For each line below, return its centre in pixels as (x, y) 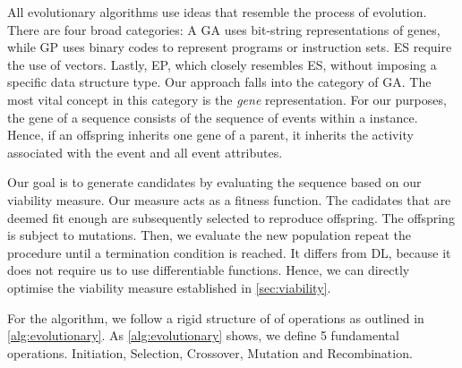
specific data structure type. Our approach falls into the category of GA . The (219, 82)
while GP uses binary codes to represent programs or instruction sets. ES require (230, 47)
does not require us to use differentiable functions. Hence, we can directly (209, 270)
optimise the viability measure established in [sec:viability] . (169, 287)
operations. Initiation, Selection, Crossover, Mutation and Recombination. (210, 352)
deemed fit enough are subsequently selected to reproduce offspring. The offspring (231, 217)
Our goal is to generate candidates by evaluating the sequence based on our (214, 182)
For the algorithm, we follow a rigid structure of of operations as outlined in (216, 317)
